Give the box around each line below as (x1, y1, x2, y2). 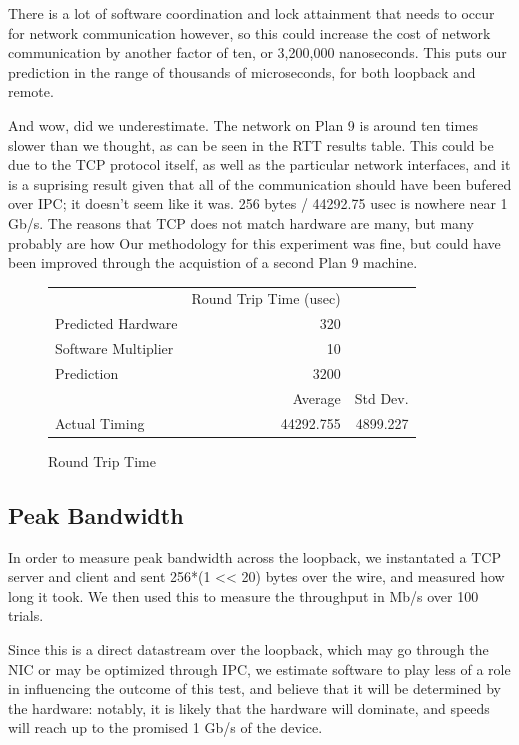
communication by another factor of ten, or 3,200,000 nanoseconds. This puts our (8, 42, 507, 63)
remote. (8, 81, 54, 102)
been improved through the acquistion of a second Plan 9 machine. (8, 252, 418, 273)
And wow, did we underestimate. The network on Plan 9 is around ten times (8, 114, 478, 135)
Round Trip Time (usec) (191, 288, 341, 309)
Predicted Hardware (55, 313, 178, 334)
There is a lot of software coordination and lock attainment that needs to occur (8, 3, 495, 23)
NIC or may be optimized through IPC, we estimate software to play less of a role (8, 658, 511, 679)
